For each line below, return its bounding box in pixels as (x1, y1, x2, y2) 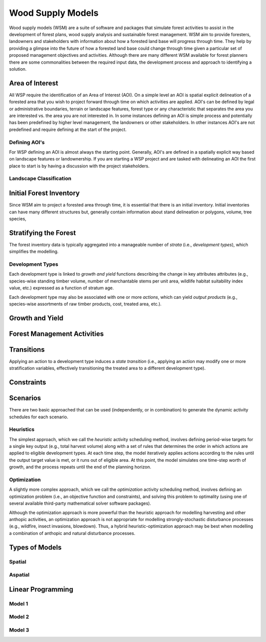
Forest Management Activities (9, 329, 104, 338)
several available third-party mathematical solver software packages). (9, 500, 151, 506)
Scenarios (9, 394, 41, 402)
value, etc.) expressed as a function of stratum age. (9, 285, 114, 291)
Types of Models (9, 543, 62, 552)
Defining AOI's (9, 139, 45, 146)
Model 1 (9, 600, 28, 607)
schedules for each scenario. (9, 414, 68, 420)
